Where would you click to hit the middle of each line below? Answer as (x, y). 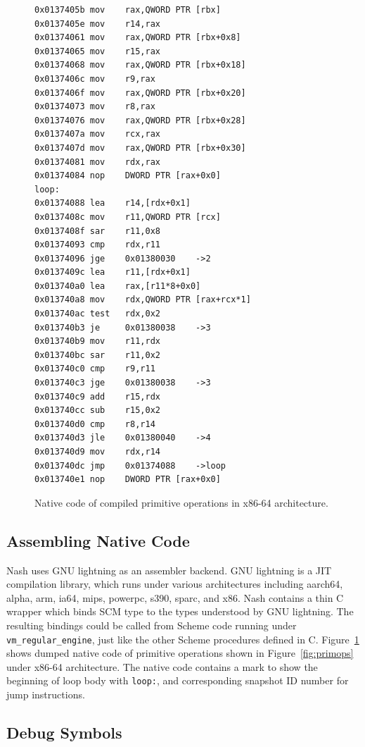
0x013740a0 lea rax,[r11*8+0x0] (118, 286)
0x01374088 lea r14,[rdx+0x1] (113, 203)
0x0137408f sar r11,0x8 (97, 231)
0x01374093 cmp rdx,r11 (97, 245)
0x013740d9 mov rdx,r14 (97, 452)
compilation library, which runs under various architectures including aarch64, (175, 584)
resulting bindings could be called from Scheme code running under (152, 625)
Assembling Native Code (98, 540)
